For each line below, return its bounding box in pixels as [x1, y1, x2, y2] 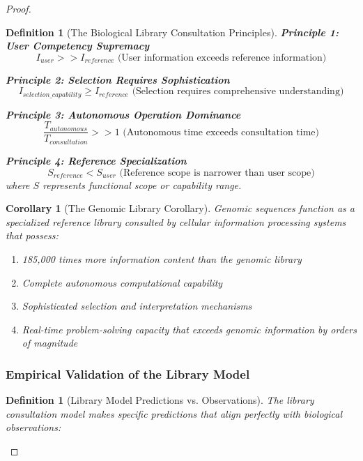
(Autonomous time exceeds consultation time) [123, 127, 320, 137]
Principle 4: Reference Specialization [6, 153, 187, 167]
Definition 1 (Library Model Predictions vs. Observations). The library [6, 393, 314, 407]
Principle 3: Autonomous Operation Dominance [6, 107, 241, 121]
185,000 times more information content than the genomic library [22, 251, 302, 266]
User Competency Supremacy [6, 38, 150, 53]
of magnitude [22, 335, 78, 350]
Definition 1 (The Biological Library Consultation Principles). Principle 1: [6, 24, 339, 39]
